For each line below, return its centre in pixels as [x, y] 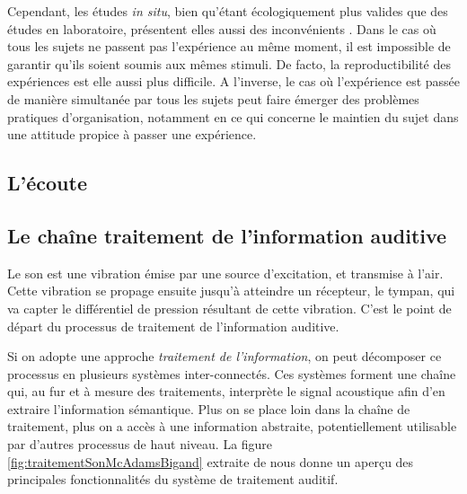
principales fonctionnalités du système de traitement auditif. [173, 479]
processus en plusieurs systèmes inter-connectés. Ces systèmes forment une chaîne [232, 373]
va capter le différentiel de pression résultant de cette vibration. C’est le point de [229, 308]
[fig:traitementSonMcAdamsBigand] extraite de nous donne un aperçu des [211, 461]
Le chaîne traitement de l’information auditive [227, 235]
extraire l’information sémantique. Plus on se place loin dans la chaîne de [209, 408]
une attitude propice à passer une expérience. [132, 134]
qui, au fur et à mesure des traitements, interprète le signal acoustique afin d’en [226, 391]
